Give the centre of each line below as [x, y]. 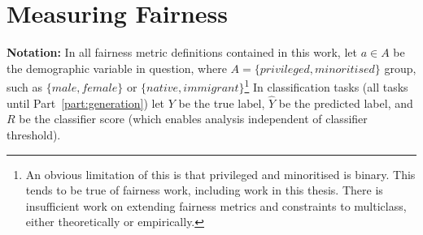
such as [25, 86]
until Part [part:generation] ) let [86, 103]
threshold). [34, 134]
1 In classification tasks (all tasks [326, 85]
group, [400, 68]
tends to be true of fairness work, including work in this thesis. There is [204, 190]
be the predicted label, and [346, 103]
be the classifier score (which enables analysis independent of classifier [193, 119]
